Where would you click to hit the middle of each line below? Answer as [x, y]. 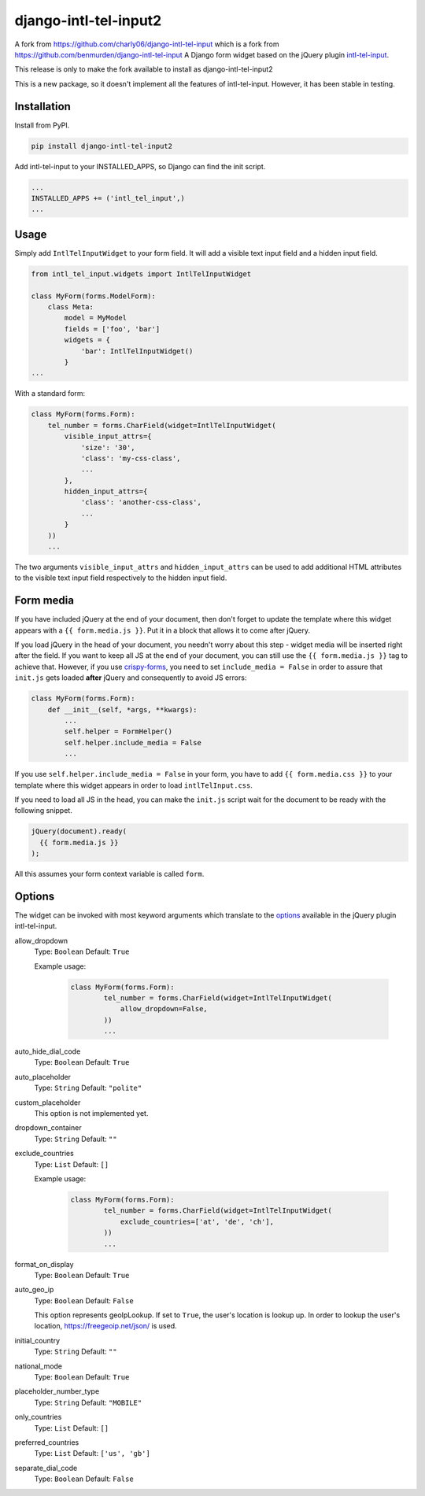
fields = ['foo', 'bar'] [112, 329]
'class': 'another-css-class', [141, 502]
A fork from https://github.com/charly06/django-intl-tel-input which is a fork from [147, 44]
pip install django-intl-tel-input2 [102, 146]
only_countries [38, 1417]
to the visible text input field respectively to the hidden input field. [121, 578]
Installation [42, 106]
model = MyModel [96, 318]
